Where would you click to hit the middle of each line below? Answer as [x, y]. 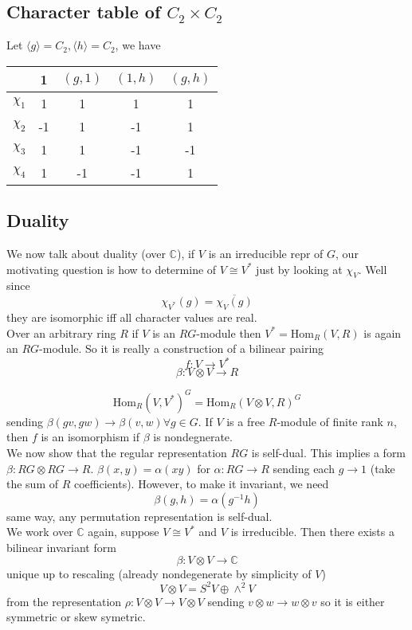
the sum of [33, 484]
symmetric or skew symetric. [76, 617]
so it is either [353, 601]
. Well [373, 269]
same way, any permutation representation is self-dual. [139, 516]
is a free [246, 421]
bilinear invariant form [61, 547]
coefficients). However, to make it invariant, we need [201, 484]
